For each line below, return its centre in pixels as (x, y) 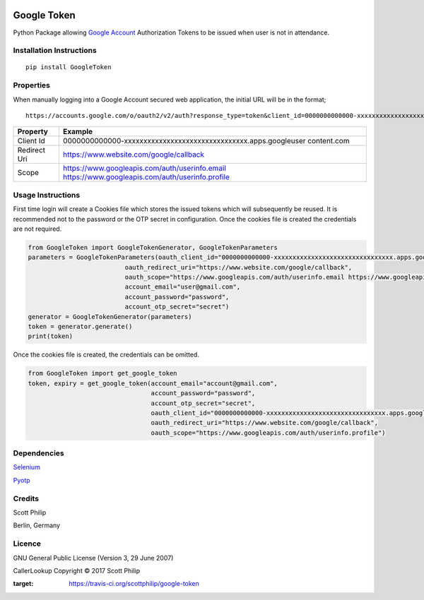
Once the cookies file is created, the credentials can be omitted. (106, 355)
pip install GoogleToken (69, 67)
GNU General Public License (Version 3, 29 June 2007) (93, 558)
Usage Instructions (47, 195)
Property (33, 132)
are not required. (37, 229)
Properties (32, 85)
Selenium (26, 467)
